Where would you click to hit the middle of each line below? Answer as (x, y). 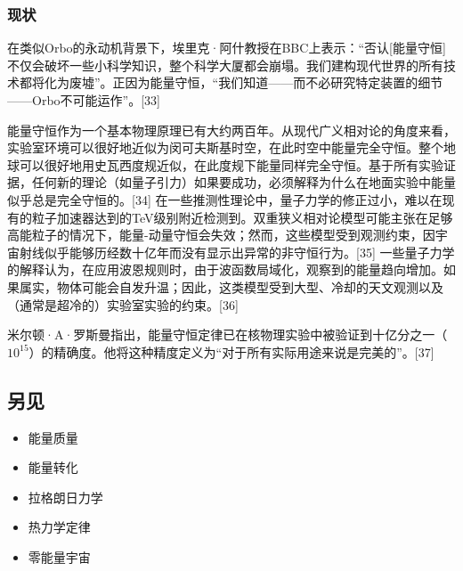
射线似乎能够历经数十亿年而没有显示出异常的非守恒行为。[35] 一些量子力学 (237, 252)
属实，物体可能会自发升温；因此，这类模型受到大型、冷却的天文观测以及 (231, 286)
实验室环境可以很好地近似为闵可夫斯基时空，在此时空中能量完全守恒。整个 (225, 147)
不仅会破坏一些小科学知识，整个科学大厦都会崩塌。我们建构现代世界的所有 (225, 65)
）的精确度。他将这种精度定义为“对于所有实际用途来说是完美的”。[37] (231, 351)
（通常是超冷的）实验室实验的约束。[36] (123, 304)
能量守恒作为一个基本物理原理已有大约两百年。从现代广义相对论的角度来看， (231, 130)
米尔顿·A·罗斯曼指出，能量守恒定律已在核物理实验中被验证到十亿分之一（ (227, 334)
